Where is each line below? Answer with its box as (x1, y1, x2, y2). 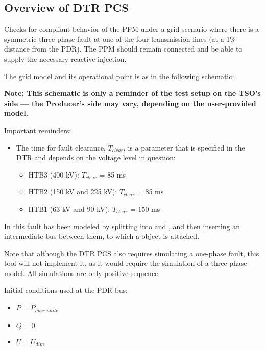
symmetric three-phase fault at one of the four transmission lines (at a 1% (4, 33, 236, 44)
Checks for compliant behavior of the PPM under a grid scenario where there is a (4, 23, 259, 34)
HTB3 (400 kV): (28, 169, 79, 180)
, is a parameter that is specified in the (123, 142, 245, 153)
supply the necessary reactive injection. (4, 53, 127, 64)
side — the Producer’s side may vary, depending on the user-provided (4, 97, 256, 108)
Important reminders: (4, 124, 71, 135)
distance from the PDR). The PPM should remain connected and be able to (4, 43, 243, 54)
